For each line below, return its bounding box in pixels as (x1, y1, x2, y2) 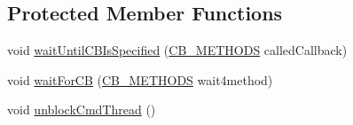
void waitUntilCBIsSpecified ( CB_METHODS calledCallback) (7, 41, 348, 59)
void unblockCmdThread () (7, 100, 156, 119)
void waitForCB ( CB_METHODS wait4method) (7, 70, 273, 89)
